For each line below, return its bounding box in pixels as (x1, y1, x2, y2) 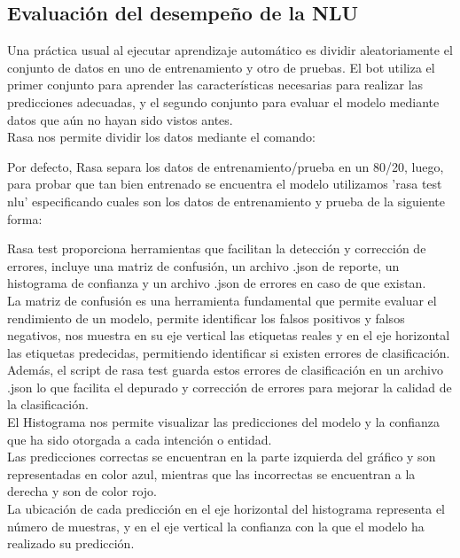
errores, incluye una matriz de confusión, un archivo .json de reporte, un (7, 256, 400, 275)
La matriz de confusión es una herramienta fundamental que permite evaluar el (7, 291, 437, 309)
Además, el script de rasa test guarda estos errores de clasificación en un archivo (7, 360, 443, 379)
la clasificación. (7, 395, 89, 414)
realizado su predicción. (7, 534, 135, 553)
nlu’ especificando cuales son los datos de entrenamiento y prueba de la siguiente (7, 191, 446, 210)
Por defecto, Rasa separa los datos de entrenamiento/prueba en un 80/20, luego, (7, 157, 444, 175)
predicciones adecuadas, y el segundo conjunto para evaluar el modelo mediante (7, 92, 440, 111)
